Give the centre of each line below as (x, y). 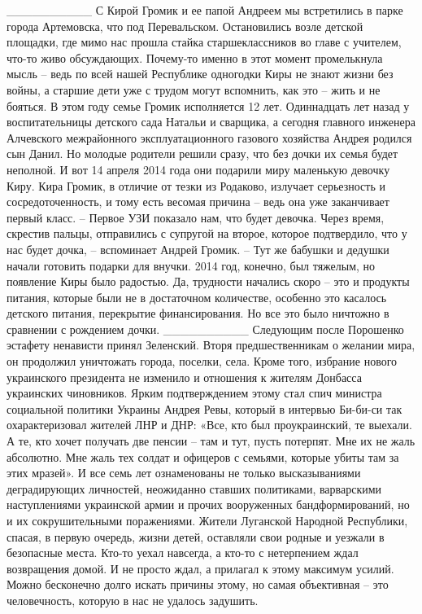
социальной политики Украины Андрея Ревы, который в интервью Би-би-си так (204, 408)
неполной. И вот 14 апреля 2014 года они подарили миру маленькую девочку (198, 169)
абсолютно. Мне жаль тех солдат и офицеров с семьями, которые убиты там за (203, 456)
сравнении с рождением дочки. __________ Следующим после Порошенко (205, 329)
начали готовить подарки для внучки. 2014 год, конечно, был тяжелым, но (191, 265)
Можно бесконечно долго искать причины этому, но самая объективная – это (198, 584)
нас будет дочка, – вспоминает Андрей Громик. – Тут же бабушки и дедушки (198, 249)
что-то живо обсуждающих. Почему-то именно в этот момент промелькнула (195, 57)
